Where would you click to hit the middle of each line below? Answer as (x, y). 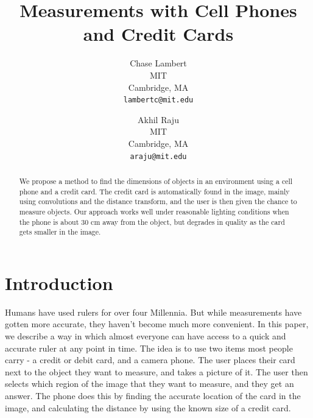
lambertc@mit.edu (158, 100)
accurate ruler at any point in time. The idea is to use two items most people (149, 348)
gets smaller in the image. (60, 232)
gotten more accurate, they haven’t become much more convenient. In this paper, (157, 324)
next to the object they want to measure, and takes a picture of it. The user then (156, 371)
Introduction (59, 282)
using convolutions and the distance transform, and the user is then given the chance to (158, 201)
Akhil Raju (158, 119)
